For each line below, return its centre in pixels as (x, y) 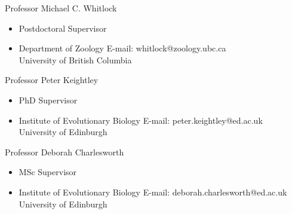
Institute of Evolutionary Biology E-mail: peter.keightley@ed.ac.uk (141, 120)
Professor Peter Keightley (52, 80)
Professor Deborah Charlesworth (64, 152)
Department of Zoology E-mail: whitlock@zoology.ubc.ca (122, 48)
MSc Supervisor (48, 172)
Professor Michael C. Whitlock (61, 8)
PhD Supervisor (48, 100)
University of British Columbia (75, 59)
